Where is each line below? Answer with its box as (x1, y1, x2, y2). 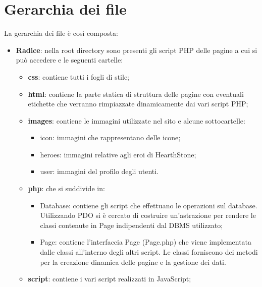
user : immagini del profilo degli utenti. (40, 166, 159, 177)
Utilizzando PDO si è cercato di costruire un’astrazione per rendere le (40, 210, 256, 220)
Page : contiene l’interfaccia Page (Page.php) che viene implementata (40, 237, 252, 247)
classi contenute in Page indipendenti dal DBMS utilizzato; (40, 219, 223, 230)
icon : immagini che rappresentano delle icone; (40, 132, 181, 143)
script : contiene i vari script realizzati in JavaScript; (28, 273, 191, 284)
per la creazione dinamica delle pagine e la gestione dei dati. (40, 256, 226, 267)
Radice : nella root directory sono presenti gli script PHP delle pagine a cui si (16, 44, 257, 55)
